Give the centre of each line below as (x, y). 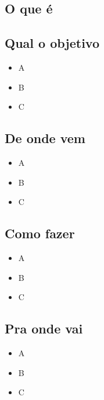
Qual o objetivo (52, 43)
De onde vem (45, 138)
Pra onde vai (44, 328)
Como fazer (40, 233)
